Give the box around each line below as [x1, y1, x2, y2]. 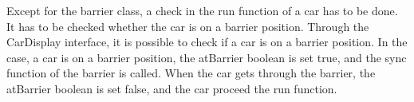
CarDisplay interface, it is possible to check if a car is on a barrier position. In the [6, 33, 408, 50]
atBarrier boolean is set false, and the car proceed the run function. [6, 80, 337, 96]
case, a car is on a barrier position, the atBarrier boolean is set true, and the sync [6, 49, 407, 65]
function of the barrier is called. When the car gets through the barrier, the [6, 65, 376, 81]
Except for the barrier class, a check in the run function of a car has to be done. [6, 2, 398, 18]
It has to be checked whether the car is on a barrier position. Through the [6, 18, 369, 34]
